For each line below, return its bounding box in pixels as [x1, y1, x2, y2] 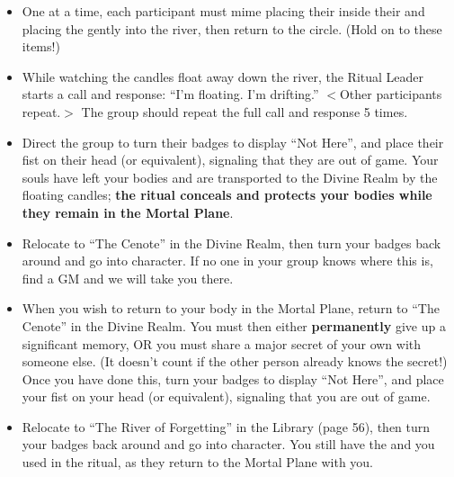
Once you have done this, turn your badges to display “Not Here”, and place [22, 369, 444, 388]
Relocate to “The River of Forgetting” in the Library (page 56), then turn [22, 417, 431, 436]
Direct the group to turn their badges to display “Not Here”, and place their [22, 132, 444, 151]
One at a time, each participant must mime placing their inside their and [22, 2, 425, 20]
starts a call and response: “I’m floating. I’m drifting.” [22, 85, 319, 103]
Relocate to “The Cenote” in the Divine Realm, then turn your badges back [22, 233, 441, 252]
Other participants [339, 85, 442, 103]
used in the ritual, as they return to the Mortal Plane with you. [22, 453, 374, 472]
